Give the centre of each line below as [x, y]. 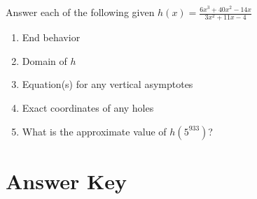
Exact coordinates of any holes [88, 107]
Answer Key [67, 180]
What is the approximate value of [94, 131]
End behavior [51, 37]
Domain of [44, 60]
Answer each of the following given [80, 12]
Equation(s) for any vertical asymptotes [107, 84]
